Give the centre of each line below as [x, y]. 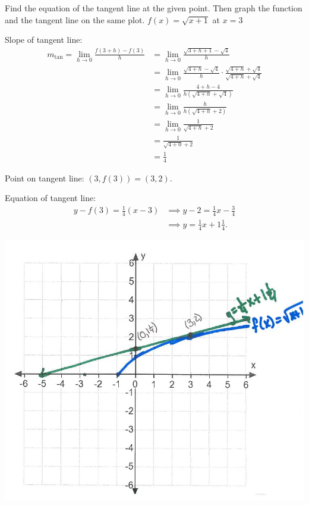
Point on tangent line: [45, 178]
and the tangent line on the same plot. [75, 19]
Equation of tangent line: [51, 198]
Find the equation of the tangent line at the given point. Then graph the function [154, 8]
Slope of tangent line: [44, 40]
